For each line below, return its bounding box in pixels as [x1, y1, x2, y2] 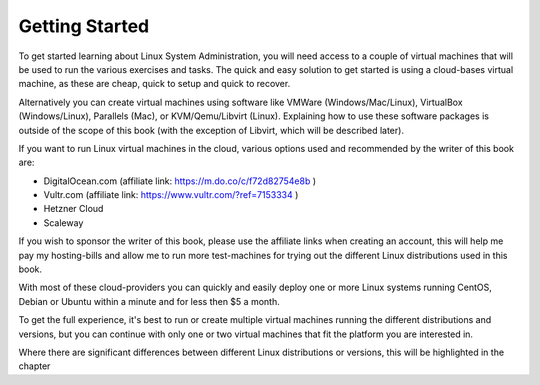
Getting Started [18, 15, 150, 37]
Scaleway [43, 216, 84, 229]
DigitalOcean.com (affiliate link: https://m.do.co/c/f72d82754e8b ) [43, 175, 317, 187]
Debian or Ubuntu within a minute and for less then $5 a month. [18, 295, 280, 307]
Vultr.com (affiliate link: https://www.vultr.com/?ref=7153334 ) [43, 189, 299, 201]
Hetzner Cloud [43, 203, 104, 215]
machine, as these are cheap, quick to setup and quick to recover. [18, 78, 291, 90]
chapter [18, 360, 51, 372]
